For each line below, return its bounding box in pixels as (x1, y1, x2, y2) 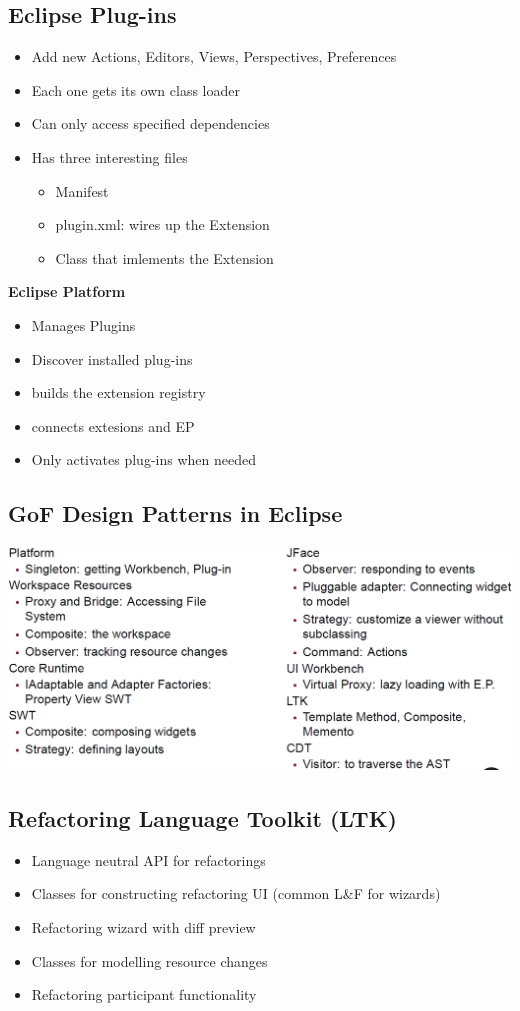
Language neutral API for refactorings (31, 849, 266, 870)
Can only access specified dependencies (31, 113, 270, 134)
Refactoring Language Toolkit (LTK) (8, 803, 397, 834)
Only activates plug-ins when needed (31, 449, 256, 470)
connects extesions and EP (31, 415, 195, 436)
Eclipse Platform (8, 281, 126, 302)
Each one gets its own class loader (31, 79, 240, 100)
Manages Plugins (31, 314, 136, 335)
